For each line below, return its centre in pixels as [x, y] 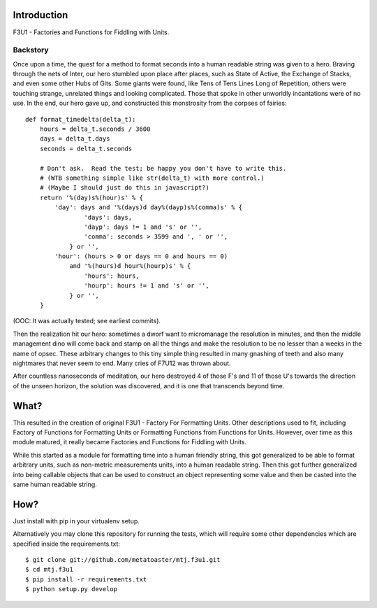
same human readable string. [55, 485]
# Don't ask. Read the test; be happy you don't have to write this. [163, 168]
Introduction [40, 15]
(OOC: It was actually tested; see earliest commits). [87, 321]
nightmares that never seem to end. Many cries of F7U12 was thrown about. [122, 363]
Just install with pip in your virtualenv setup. [76, 521]
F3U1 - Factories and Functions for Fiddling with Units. [91, 32]
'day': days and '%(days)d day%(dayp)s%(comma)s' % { [149, 207]
